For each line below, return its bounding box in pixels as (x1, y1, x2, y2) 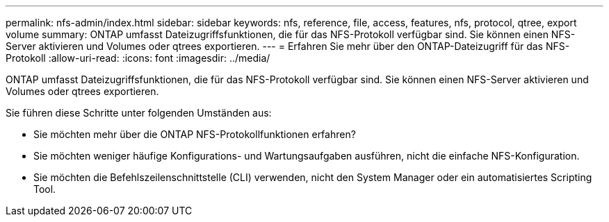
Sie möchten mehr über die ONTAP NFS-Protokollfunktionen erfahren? (33, 128, 356, 140)
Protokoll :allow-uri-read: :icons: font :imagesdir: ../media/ (6, 52, 270, 64)
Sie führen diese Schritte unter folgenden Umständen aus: (6, 107, 272, 119)
